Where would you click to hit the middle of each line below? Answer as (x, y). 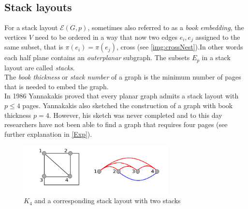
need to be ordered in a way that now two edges (106, 37)
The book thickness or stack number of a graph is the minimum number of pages (123, 77)
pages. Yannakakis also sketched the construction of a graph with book (128, 105)
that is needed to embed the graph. (57, 86)
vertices (15, 37)
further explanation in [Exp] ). (48, 134)
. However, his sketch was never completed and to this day (136, 115)
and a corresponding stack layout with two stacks (108, 201)
